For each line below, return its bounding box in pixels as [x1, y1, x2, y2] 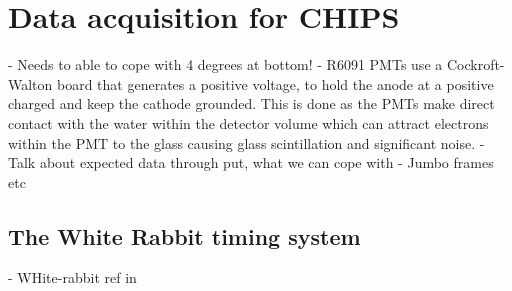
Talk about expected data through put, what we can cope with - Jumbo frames [8, 152, 494, 173]
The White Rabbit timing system [8, 220, 361, 251]
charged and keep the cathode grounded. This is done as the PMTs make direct [8, 93, 495, 114]
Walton [8, 73, 53, 94]
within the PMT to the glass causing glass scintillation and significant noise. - [8, 132, 485, 153]
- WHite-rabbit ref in [8, 267, 137, 288]
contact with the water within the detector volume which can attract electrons [8, 112, 489, 133]
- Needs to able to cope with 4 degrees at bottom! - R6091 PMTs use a [8, 54, 443, 75]
